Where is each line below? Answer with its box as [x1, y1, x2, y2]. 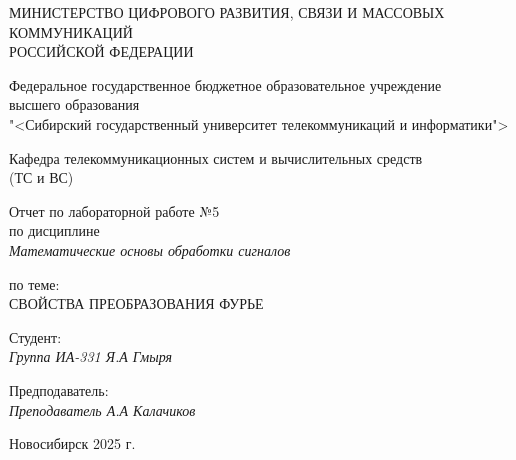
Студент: [9, 326, 62, 347]
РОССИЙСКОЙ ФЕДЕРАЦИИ [9, 41, 194, 62]
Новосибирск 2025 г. [9, 433, 136, 454]
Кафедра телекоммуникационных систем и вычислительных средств [9, 147, 423, 168]
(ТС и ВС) [9, 167, 74, 188]
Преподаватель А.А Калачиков [9, 399, 196, 420]
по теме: [9, 273, 60, 294]
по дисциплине [9, 220, 100, 241]
